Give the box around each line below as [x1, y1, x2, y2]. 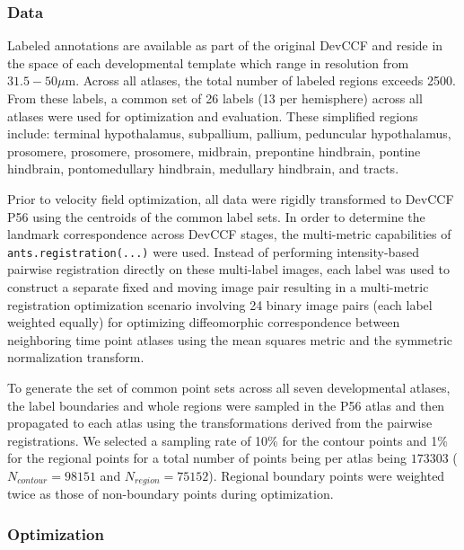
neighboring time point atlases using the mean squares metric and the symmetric [7, 330, 453, 349]
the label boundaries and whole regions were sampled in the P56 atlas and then [7, 395, 445, 414]
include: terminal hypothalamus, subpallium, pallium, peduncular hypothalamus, [7, 124, 451, 143]
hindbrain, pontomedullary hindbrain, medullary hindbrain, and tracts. [7, 159, 399, 178]
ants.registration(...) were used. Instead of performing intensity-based [7, 242, 419, 261]
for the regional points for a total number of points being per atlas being [7, 448, 407, 467]
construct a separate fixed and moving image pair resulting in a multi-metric [7, 278, 429, 296]
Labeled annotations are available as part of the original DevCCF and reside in [7, 36, 443, 55]
